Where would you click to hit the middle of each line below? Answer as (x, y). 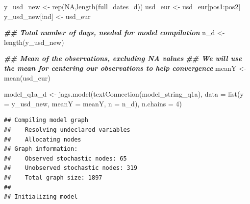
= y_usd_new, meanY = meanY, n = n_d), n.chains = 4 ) (93, 103)
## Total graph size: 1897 (53, 177)
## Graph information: (41, 149)
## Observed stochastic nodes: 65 (65, 158)
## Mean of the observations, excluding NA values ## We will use (123, 58)
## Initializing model (41, 197)
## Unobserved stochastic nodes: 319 (71, 168)
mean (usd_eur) (27, 77)
